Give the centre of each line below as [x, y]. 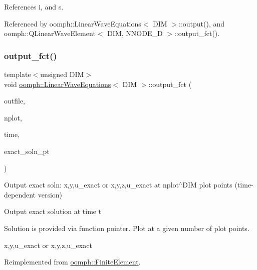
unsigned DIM [62, 74]
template [18, 74]
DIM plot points [207, 185]
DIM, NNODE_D [135, 33]
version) [50, 194]
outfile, [15, 101]
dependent [20, 194]
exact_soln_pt [27, 151]
